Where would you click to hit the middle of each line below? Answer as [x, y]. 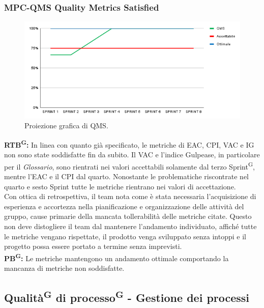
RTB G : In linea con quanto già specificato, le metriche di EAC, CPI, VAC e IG [129, 144]
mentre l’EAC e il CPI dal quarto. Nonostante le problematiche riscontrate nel [126, 176]
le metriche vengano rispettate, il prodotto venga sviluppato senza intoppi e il [125, 236]
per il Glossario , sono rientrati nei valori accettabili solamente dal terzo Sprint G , [129, 165]
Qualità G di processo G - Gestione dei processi [127, 297]
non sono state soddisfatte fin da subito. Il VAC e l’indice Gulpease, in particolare [132, 155]
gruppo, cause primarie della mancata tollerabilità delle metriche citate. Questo [128, 216]
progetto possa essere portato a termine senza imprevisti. [93, 246]
